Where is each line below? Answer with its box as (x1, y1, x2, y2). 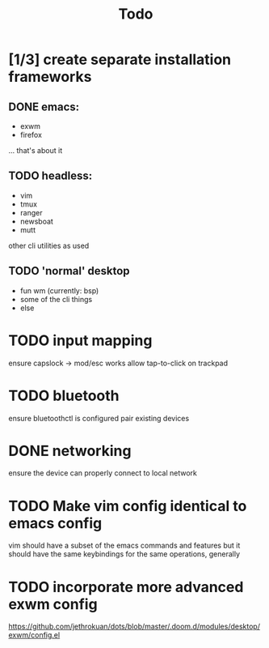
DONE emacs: (8, 100, 80, 113)
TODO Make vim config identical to (8, 497, 247, 515)
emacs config (8, 514, 103, 532)
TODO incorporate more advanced (8, 578, 244, 596)
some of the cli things (19, 294, 93, 304)
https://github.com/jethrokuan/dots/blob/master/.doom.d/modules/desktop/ (8, 621, 261, 632)
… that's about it (8, 146, 63, 155)
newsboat (19, 216, 54, 226)
